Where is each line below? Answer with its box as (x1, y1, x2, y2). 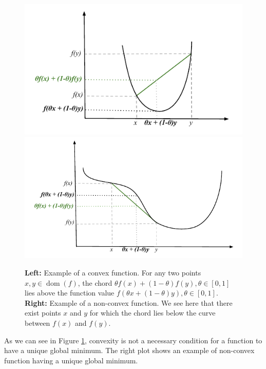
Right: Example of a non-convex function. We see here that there (25, 297, 233, 308)
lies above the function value (25, 287, 115, 298)
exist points (25, 307, 61, 318)
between (25, 318, 50, 328)
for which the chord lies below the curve (89, 307, 216, 318)
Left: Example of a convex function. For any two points (25, 267, 201, 278)
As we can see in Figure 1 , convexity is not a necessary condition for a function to (4, 335, 262, 345)
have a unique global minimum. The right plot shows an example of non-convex (4, 345, 255, 356)
